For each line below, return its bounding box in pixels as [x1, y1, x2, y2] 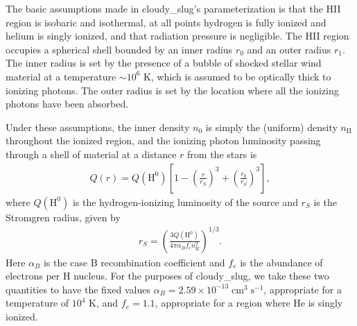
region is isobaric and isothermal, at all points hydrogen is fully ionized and [6, 15, 326, 29]
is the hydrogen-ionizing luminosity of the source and [72, 194, 298, 209]
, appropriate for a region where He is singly [155, 295, 343, 310]
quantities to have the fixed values [6, 282, 150, 296]
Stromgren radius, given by [6, 209, 121, 224]
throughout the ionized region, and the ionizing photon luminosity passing [6, 133, 321, 148]
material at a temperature [6, 69, 116, 83]
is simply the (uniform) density [205, 119, 338, 134]
